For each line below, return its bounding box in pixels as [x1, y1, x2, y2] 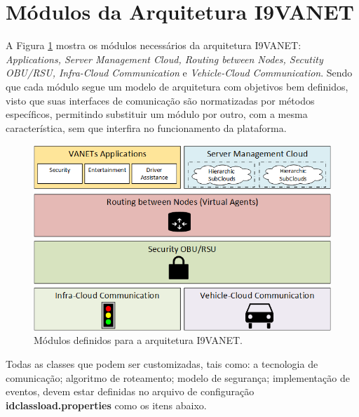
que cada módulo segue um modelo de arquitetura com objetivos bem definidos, [6, 79, 348, 93]
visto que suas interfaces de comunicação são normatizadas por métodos [6, 93, 315, 107]
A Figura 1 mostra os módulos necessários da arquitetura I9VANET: [6, 38, 302, 53]
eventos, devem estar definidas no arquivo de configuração [6, 384, 255, 399]
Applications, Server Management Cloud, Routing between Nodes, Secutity [6, 51, 323, 66]
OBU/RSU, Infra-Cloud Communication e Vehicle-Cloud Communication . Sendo [6, 65, 353, 80]
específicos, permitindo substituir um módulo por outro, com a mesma [6, 107, 308, 121]
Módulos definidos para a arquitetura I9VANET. [34, 333, 243, 347]
